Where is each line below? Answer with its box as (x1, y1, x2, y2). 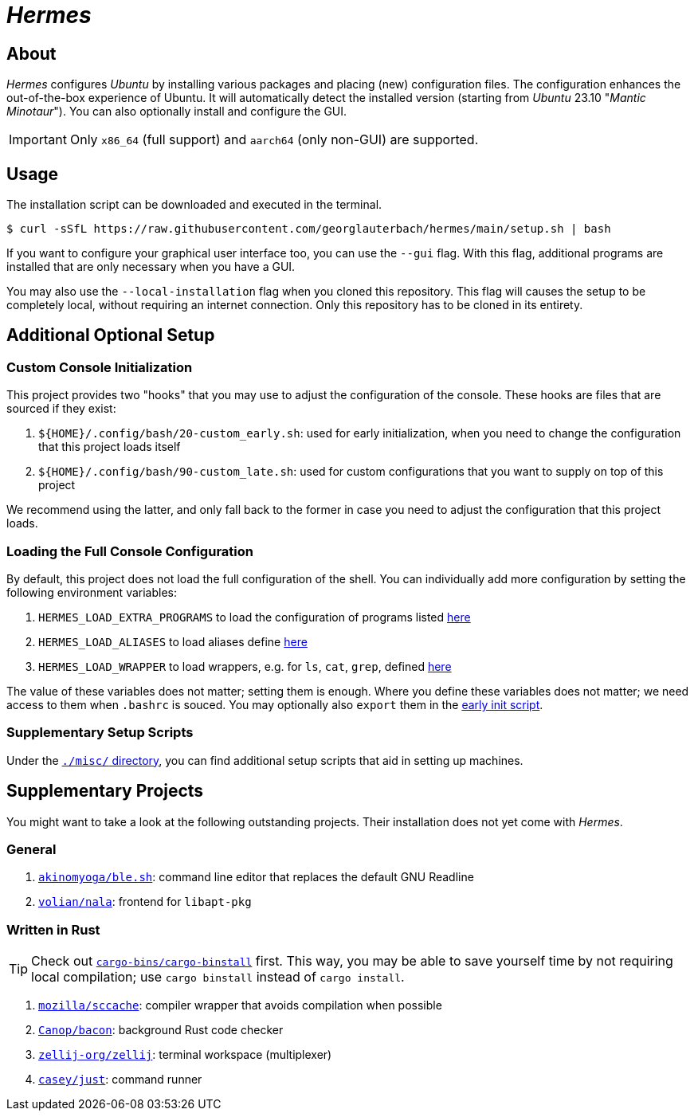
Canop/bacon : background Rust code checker (38, 1023, 284, 1037)
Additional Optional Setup (6, 325, 215, 346)
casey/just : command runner (38, 1072, 202, 1087)
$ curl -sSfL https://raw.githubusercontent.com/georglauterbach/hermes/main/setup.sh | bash (6, 222, 611, 236)
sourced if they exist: (6, 402, 116, 416)
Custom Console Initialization (6, 359, 193, 375)
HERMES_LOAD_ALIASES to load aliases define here (38, 634, 308, 649)
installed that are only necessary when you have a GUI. (6, 260, 296, 274)
